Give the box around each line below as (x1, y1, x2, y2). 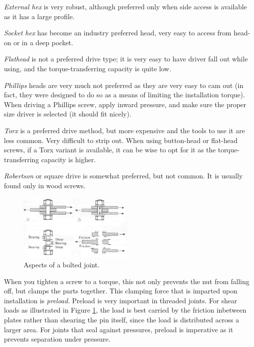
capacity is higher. (41, 154, 96, 164)
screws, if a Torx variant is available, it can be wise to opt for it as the (4, 145, 216, 155)
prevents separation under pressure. (4, 334, 111, 344)
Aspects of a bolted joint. (24, 260, 100, 270)
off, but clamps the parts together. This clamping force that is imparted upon (4, 286, 238, 296)
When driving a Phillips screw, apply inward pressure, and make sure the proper (4, 99, 247, 109)
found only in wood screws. (4, 180, 86, 190)
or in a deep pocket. (13, 37, 74, 47)
